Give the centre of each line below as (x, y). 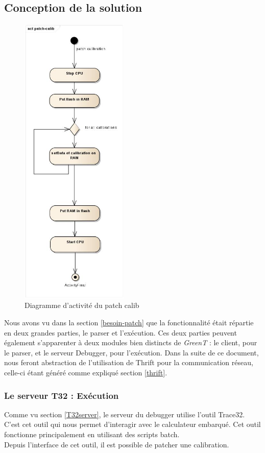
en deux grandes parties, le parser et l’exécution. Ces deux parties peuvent (121, 332)
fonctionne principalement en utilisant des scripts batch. (92, 434)
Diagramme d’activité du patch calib (82, 305)
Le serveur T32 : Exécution (62, 395)
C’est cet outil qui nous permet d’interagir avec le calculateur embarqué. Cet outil (132, 424)
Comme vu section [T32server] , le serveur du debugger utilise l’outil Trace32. (125, 414)
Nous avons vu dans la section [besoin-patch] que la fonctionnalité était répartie (129, 323)
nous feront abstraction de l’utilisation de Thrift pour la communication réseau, (129, 362)
